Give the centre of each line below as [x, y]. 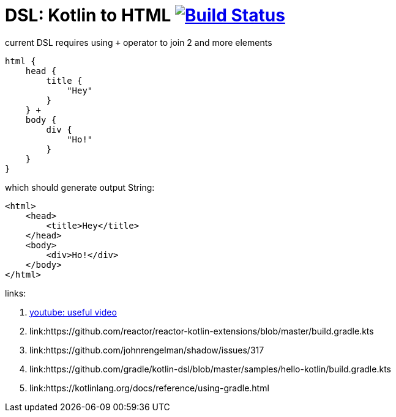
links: [16, 293]
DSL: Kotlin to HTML [88, 15]
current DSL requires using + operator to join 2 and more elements [139, 42]
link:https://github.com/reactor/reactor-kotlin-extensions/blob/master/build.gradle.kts [202, 331]
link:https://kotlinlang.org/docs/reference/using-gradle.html [149, 388]
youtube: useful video [73, 312]
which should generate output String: [80, 187]
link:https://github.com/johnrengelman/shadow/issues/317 [147, 350]
